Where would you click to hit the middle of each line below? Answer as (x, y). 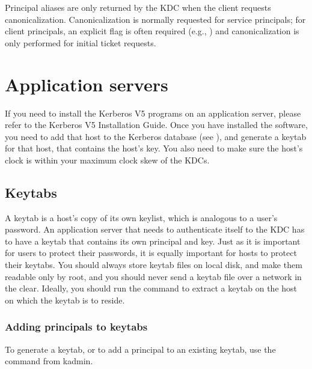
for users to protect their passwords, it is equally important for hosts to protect (151, 253)
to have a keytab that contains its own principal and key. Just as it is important (153, 241)
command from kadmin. (49, 361)
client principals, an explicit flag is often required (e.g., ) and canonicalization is (152, 31)
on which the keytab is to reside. (65, 300)
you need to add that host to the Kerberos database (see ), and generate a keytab (156, 136)
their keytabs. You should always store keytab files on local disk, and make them (154, 265)
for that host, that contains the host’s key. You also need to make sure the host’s (154, 148)
